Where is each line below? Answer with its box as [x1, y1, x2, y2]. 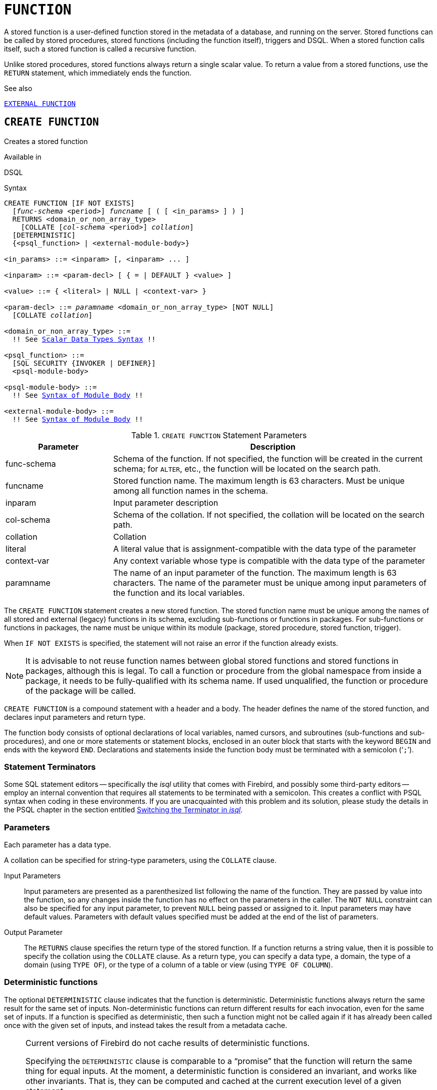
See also [4, 84, 32, 93]
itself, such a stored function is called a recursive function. [4, 44, 196, 53]
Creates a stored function [4, 137, 88, 146]
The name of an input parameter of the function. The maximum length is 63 [113, 567, 397, 578]
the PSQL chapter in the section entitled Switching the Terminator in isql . [4, 805, 243, 814]
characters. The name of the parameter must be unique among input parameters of [113, 577, 426, 588]
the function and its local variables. [113, 587, 245, 598]
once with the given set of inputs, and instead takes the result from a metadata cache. [4, 1020, 287, 1029]
